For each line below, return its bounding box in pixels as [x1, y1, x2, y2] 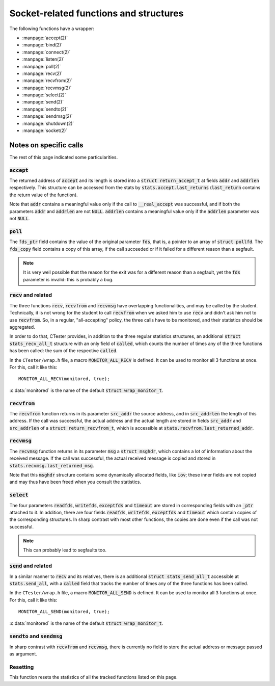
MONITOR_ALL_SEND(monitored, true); [18, 609, 110, 615]
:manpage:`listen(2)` [22, 56, 65, 62]
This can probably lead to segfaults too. [23, 547, 107, 553]
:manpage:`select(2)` [22, 92, 66, 98]
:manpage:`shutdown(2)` [22, 120, 74, 126]
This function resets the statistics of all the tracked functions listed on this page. [9, 674, 178, 680]
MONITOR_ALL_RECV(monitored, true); [18, 376, 110, 382]
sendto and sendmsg [9, 632, 63, 640]
